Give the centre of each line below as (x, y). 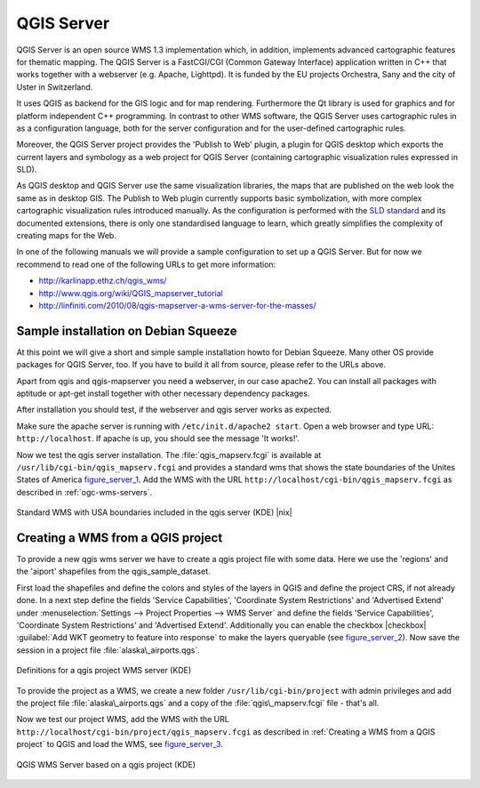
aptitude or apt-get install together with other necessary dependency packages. (163, 394)
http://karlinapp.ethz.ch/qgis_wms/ (103, 281)
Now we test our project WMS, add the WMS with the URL (123, 720)
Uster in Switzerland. (55, 87)
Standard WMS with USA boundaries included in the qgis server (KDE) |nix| (154, 512)
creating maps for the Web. (67, 236)
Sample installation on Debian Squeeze (127, 330)
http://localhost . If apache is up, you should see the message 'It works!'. (158, 438)
